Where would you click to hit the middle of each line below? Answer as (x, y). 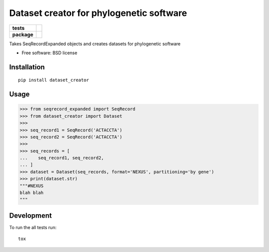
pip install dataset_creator (54, 80)
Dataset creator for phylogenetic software (98, 13)
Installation (27, 67)
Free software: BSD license (49, 53)
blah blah (32, 193)
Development (31, 215)
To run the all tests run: (33, 227)
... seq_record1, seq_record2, (62, 158)
